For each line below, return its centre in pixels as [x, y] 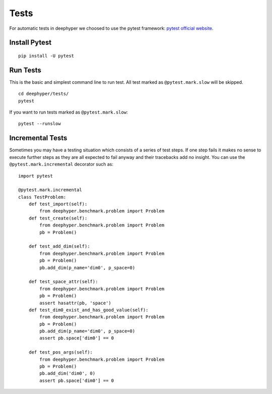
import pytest [36, 176]
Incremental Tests [38, 138]
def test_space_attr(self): [63, 282]
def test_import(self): [58, 204]
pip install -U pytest [46, 56]
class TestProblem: [42, 197]
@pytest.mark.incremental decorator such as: [61, 164]
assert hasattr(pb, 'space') [76, 303]
